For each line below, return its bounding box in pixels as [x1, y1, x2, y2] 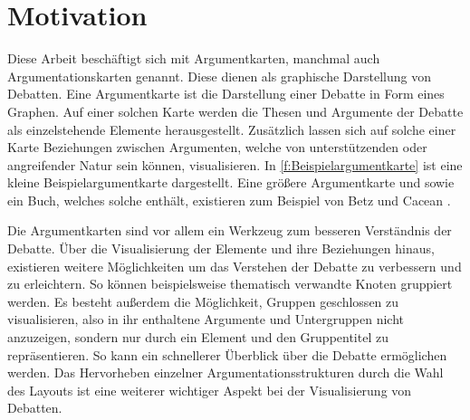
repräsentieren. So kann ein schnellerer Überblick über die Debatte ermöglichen [7, 345, 447, 364]
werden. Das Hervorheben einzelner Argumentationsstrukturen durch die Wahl [7, 363, 444, 382]
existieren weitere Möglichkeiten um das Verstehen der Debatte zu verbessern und [7, 256, 462, 275]
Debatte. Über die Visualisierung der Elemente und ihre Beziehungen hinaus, [7, 239, 435, 258]
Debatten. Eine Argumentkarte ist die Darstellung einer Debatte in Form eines [7, 84, 445, 103]
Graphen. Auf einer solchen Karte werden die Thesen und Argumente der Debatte [7, 101, 464, 120]
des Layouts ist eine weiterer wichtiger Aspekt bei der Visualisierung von [7, 380, 412, 399]
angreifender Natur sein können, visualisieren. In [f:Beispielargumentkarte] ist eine [7, 155, 463, 174]
